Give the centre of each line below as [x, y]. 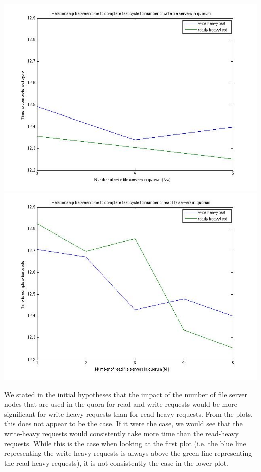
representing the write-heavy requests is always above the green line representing [128, 453]
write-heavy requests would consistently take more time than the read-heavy [121, 433]
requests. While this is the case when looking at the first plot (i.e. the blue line [125, 443]
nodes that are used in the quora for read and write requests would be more [121, 404]
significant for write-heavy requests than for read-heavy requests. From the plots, [128, 414]
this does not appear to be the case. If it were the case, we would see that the [123, 424]
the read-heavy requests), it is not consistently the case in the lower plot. [116, 463]
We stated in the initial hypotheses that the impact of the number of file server [126, 394]
